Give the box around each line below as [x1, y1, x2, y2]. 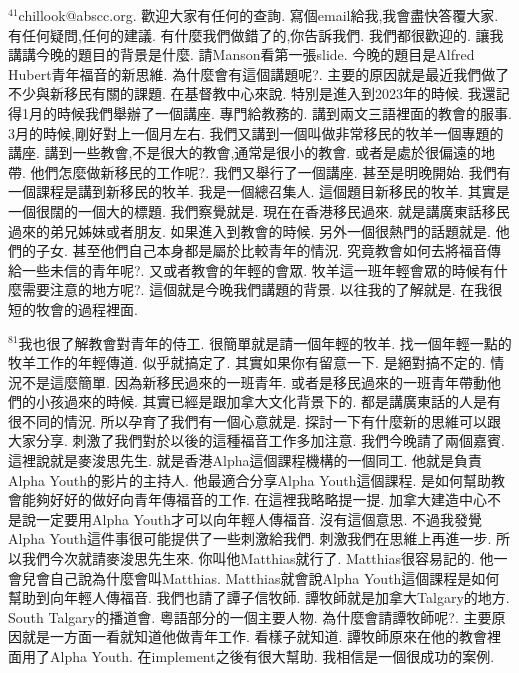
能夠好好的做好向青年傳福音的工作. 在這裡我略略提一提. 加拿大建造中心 [21, 489, 488, 510]
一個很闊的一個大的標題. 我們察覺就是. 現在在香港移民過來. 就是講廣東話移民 [8, 200, 510, 221]
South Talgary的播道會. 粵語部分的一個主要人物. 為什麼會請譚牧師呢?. [8, 606, 459, 627]
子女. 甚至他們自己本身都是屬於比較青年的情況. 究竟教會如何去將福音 [35, 240, 488, 261]
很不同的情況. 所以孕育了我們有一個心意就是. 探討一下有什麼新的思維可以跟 [8, 410, 502, 431]
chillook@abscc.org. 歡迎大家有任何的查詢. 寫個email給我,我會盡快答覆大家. [18, 5, 499, 25]
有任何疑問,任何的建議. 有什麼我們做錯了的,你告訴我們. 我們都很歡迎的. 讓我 [8, 24, 504, 45]
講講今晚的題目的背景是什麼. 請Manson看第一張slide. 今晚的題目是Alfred [8, 44, 475, 65]
